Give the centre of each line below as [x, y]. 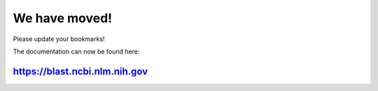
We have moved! [63, 18]
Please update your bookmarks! [59, 39]
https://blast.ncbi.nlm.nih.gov [80, 71]
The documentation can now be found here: [76, 51]
